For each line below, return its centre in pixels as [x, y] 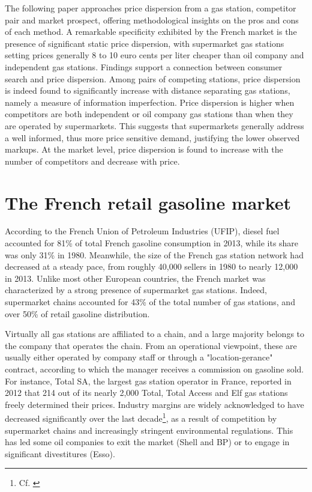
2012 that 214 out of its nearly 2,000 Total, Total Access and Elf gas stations [146, 393]
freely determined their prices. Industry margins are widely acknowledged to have [154, 404]
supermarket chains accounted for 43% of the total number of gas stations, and [150, 302]
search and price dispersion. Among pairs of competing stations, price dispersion [153, 78]
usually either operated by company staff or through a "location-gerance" [139, 357]
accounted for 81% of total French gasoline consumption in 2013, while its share [152, 243]
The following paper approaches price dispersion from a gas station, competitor [151, 8]
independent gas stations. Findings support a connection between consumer [144, 66]
